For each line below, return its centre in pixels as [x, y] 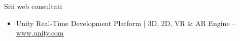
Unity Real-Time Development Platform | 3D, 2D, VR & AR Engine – [126, 23]
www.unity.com [40, 33]
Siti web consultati [33, 6]
